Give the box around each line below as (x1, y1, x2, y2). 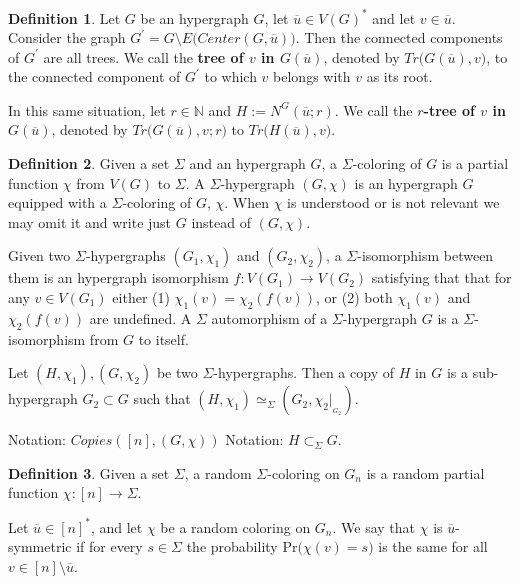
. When (224, 192, 270, 213)
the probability (186, 536, 278, 557)
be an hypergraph (140, 7, 249, 28)
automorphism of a (211, 307, 328, 328)
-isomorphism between (357, 245, 494, 266)
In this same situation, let (8, 99, 166, 120)
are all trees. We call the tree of (43, 46, 244, 67)
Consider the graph (8, 27, 126, 48)
